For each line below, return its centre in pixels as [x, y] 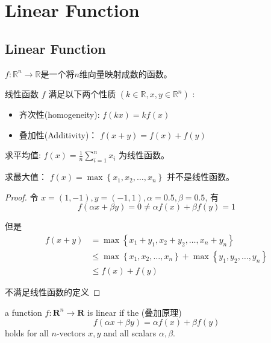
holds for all [27, 333]
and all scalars [130, 333]
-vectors [71, 333]
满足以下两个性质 [82, 94]
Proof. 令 [22, 197]
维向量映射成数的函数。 [126, 73]
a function [23, 312]
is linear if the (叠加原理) [134, 312]
